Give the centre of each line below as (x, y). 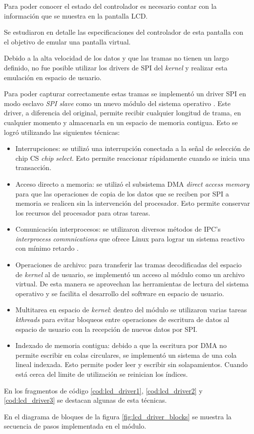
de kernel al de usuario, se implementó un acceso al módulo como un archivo (130, 274)
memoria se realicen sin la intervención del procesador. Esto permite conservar (133, 203)
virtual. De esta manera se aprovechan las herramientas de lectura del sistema (132, 284)
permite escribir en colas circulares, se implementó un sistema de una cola (126, 355)
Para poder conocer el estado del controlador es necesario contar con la (110, 6)
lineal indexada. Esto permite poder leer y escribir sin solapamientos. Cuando (132, 364)
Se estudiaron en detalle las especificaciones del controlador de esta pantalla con (124, 32)
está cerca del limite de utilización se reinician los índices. (102, 374)
